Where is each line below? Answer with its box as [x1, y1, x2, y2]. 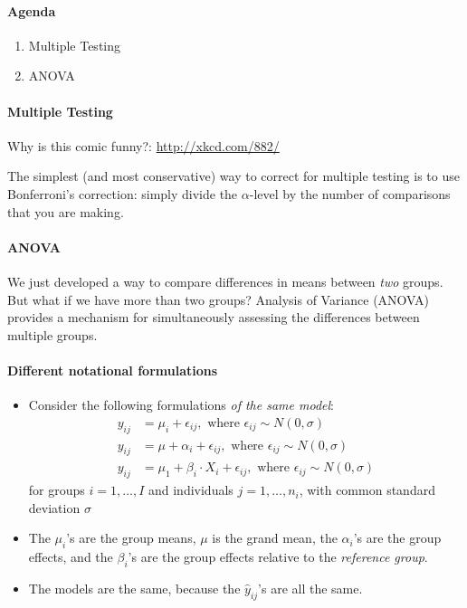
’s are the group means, [66, 528, 196, 547]
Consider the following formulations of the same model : [28, 395, 334, 414]
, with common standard [299, 480, 435, 499]
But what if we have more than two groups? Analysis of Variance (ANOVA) [7, 290, 430, 309]
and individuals [148, 480, 233, 499]
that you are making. [7, 202, 124, 221]
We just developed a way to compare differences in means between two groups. [7, 271, 443, 290]
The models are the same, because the [28, 578, 241, 597]
